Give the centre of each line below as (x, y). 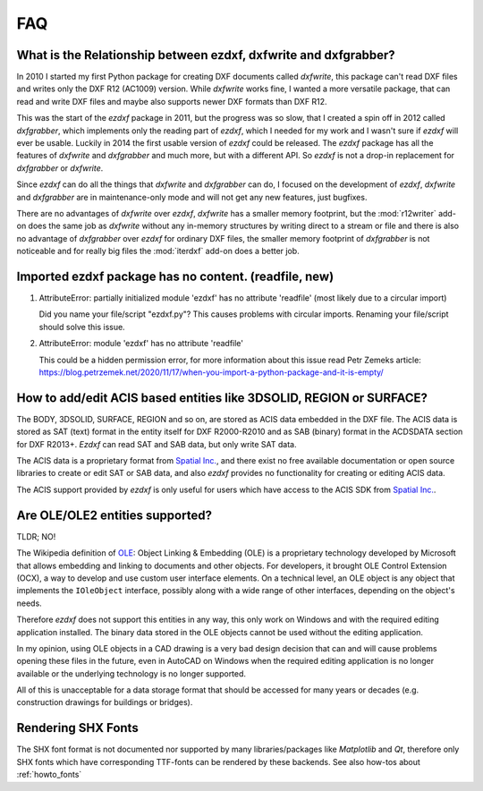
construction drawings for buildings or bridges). (105, 702)
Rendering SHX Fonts (77, 728)
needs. (29, 603)
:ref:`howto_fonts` (49, 775)
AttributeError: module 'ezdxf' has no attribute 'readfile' (141, 344)
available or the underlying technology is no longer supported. (131, 673)
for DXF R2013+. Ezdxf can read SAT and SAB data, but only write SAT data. (157, 444)
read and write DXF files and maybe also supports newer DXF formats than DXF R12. (172, 101)
